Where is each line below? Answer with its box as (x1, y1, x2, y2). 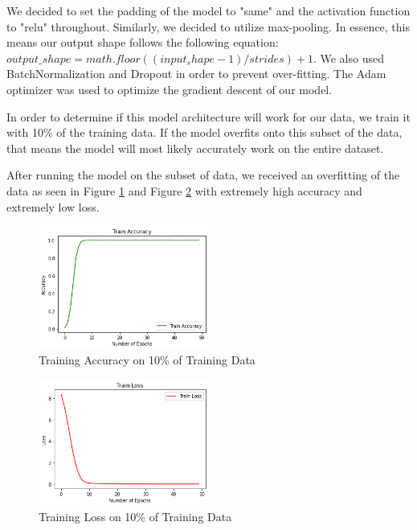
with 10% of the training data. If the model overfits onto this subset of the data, (6, 124, 403, 141)
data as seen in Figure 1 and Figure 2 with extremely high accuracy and (6, 182, 362, 199)
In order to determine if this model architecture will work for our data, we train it (6, 108, 411, 125)
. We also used (313, 49, 384, 66)
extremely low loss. (6, 198, 100, 215)
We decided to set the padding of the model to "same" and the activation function (6, 2, 411, 18)
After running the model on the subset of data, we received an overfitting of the (6, 166, 400, 183)
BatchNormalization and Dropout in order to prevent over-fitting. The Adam (6, 65, 386, 82)
